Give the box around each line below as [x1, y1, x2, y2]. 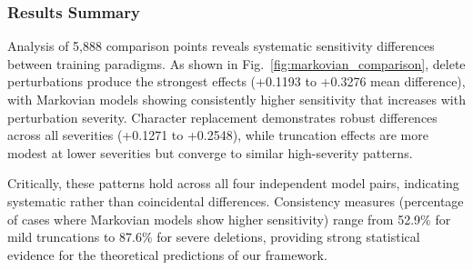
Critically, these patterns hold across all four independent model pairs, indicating [7, 174, 459, 193]
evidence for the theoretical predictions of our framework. [7, 245, 327, 264]
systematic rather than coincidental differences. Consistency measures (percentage [7, 191, 464, 210]
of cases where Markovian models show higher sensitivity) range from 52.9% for [7, 209, 451, 228]
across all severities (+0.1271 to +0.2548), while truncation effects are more [7, 125, 428, 145]
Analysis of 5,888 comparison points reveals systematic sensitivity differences [7, 36, 435, 55]
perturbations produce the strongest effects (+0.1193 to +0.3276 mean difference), [7, 72, 466, 91]
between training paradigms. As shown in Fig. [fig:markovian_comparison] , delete [7, 54, 466, 73]
